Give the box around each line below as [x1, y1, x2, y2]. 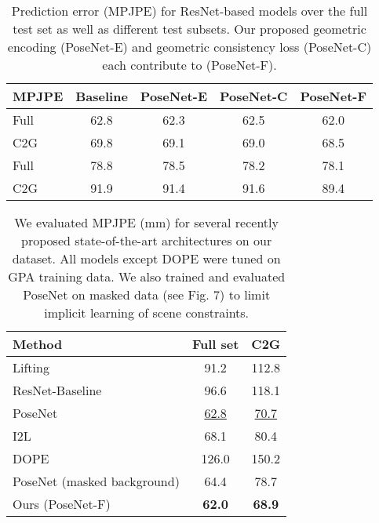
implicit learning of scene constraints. [44, 303, 250, 321]
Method [13, 335, 63, 353]
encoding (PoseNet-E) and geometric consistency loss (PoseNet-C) [7, 38, 372, 56]
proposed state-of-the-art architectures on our [21, 231, 272, 249]
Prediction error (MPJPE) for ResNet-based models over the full [11, 2, 368, 20]
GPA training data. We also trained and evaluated [8, 267, 286, 285]
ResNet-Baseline [13, 381, 102, 399]
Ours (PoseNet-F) [13, 495, 111, 513]
